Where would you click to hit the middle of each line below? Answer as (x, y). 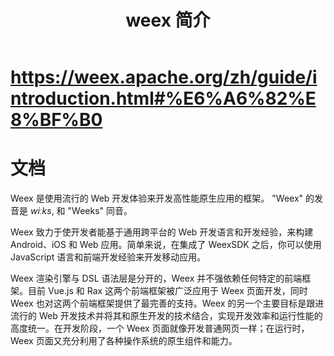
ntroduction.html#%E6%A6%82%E (163, 98)
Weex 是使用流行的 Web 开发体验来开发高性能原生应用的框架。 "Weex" (157, 198)
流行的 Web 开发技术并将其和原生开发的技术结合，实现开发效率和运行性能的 (166, 316)
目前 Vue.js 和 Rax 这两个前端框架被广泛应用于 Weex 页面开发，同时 (167, 291)
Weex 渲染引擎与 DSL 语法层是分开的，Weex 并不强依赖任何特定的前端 (156, 278)
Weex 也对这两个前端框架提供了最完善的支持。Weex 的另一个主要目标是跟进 (167, 303)
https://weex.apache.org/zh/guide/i (164, 77)
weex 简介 (168, 20)
